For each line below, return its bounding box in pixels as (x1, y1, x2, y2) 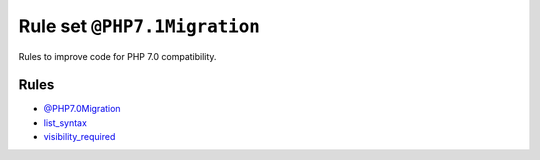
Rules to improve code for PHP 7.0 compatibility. (18, 50, 217, 62)
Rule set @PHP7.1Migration (18, 15, 260, 37)
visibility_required (43, 131, 116, 143)
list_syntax (43, 116, 87, 129)
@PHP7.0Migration (43, 103, 121, 115)
